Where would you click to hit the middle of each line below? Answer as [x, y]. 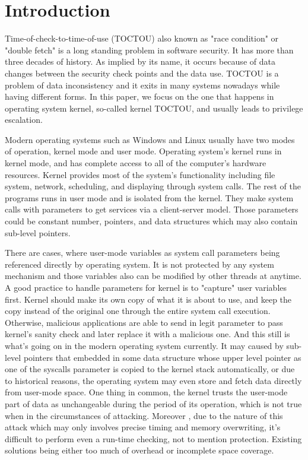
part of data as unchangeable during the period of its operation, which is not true [153, 403]
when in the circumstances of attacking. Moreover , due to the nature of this [144, 415]
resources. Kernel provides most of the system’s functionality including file [140, 174]
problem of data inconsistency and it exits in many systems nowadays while [142, 85]
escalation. [24, 120]
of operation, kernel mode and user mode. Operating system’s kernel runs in [143, 151]
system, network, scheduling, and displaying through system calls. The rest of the [153, 186]
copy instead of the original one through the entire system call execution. [138, 311]
